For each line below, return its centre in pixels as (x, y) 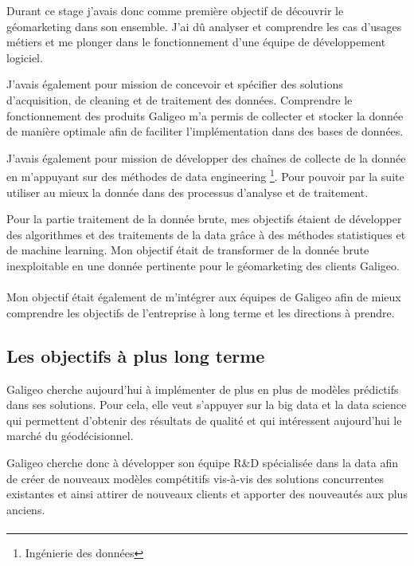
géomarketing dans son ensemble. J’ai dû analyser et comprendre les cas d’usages (204, 26)
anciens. (26, 509)
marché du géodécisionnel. (70, 436)
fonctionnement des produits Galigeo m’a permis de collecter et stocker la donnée (205, 115)
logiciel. (25, 57)
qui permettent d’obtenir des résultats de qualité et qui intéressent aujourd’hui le (204, 420)
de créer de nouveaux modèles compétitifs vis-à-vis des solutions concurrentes (195, 478)
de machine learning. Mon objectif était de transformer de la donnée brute (188, 250)
